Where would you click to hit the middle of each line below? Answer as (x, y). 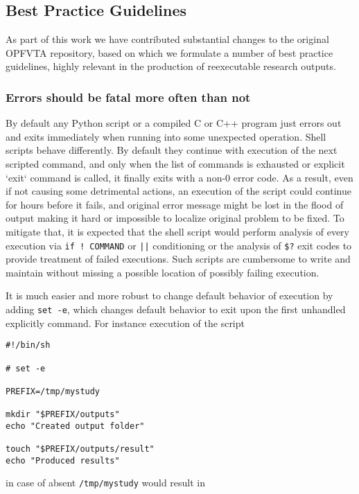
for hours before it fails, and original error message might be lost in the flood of (175, 204)
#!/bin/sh (28, 345)
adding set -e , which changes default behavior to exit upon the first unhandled (176, 309)
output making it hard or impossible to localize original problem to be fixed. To (175, 218)
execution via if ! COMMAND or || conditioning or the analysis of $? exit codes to (179, 245)
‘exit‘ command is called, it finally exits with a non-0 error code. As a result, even (179, 177)
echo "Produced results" (63, 460)
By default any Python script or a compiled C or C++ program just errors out (174, 123)
